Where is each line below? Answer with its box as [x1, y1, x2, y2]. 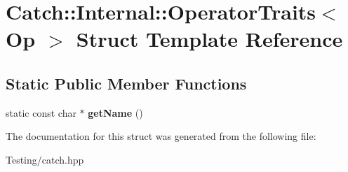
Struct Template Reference [76, 24, 343, 53]
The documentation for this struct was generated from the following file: [6, 129, 316, 143]
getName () [88, 105, 143, 120]
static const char [6, 105, 76, 120]
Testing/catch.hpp [6, 152, 84, 166]
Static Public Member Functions [6, 72, 247, 94]
